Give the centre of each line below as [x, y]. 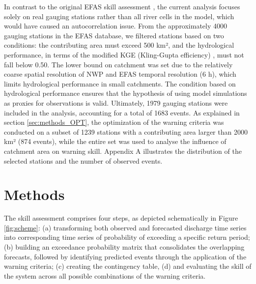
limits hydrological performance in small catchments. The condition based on [120, 83]
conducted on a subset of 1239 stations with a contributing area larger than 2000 [126, 131]
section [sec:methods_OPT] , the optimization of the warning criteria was [114, 122]
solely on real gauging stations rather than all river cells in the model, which [119, 16]
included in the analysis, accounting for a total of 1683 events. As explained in [122, 112]
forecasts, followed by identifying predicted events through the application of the [125, 256]
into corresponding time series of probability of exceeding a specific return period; [127, 237]
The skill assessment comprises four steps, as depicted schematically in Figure [121, 218]
